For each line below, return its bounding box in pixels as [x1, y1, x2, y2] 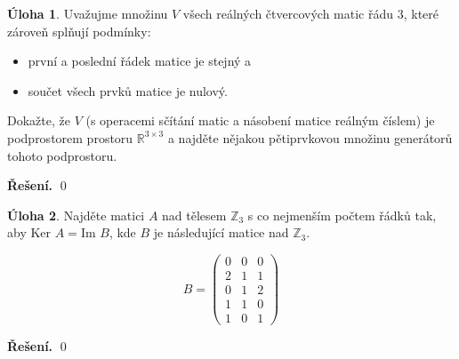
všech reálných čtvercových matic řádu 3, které [182, 4, 439, 22]
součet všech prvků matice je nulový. [28, 81, 228, 100]
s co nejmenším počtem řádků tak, [247, 205, 437, 224]
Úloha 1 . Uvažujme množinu [7, 4, 168, 22]
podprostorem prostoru [7, 128, 133, 147]
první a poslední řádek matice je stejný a [28, 52, 252, 70]
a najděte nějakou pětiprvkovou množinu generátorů [167, 128, 453, 147]
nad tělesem [162, 205, 227, 224]
